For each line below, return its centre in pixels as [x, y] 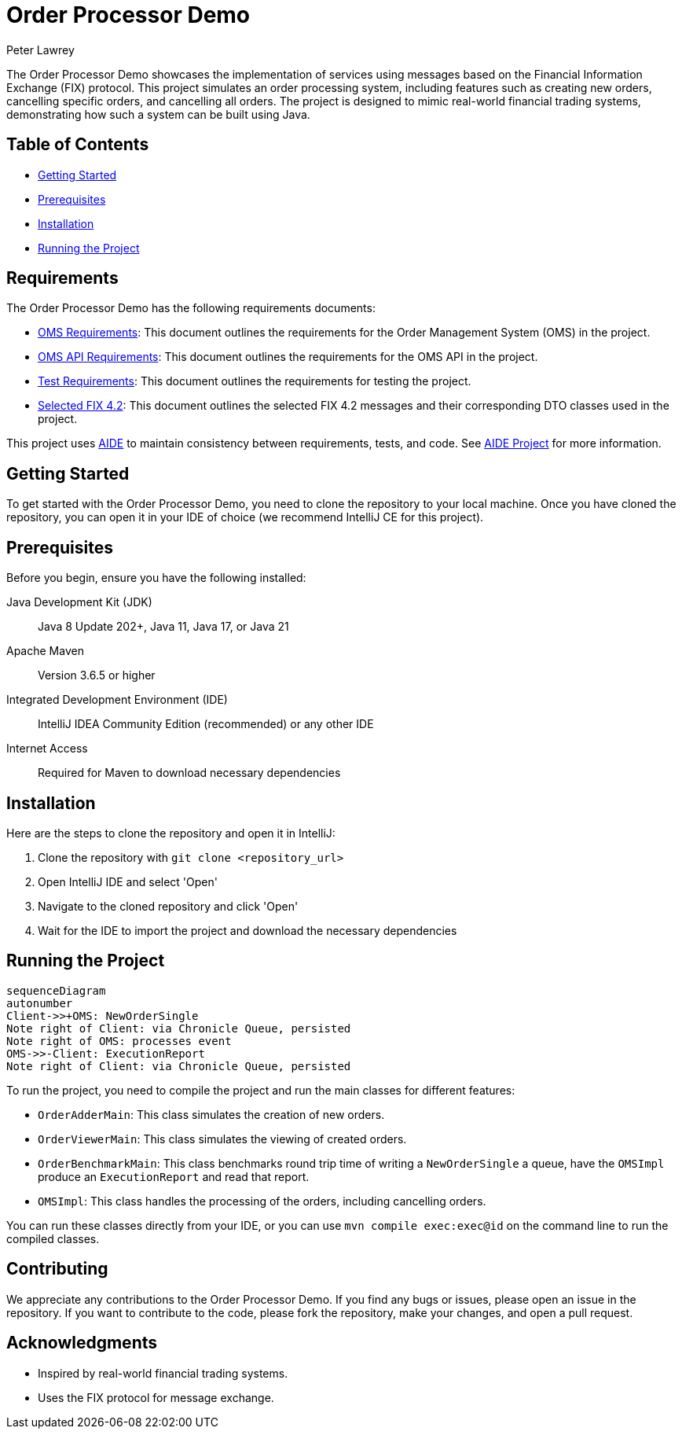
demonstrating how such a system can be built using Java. [158, 114]
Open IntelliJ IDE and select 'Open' [128, 881]
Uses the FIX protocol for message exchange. [156, 1397]
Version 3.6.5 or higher [97, 675]
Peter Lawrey [40, 50]
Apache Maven [45, 651]
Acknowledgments [82, 1343]
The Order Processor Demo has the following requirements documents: [191, 308]
